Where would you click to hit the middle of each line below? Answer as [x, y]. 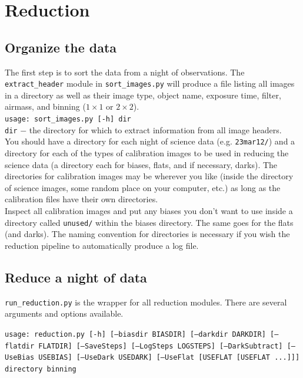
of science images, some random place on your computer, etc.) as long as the [143, 187]
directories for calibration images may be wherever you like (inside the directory [149, 176]
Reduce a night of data [76, 277]
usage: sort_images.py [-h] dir [68, 119]
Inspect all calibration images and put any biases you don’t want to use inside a [149, 210]
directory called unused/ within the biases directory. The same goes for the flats [149, 222]
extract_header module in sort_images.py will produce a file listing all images [150, 83]
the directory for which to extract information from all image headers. [155, 129]
